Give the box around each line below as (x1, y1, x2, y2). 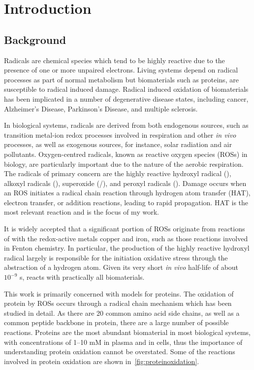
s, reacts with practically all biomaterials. (19, 272, 145, 282)
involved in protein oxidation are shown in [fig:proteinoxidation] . (4, 356, 199, 366)
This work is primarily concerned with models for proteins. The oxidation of (4, 288, 234, 298)
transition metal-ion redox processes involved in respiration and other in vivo (4, 129, 236, 140)
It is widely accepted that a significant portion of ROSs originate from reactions (4, 223, 245, 234)
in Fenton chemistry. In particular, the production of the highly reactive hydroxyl (4, 243, 250, 253)
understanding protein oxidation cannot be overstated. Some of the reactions (4, 346, 235, 357)
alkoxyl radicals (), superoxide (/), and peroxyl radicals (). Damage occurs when (4, 178, 247, 188)
